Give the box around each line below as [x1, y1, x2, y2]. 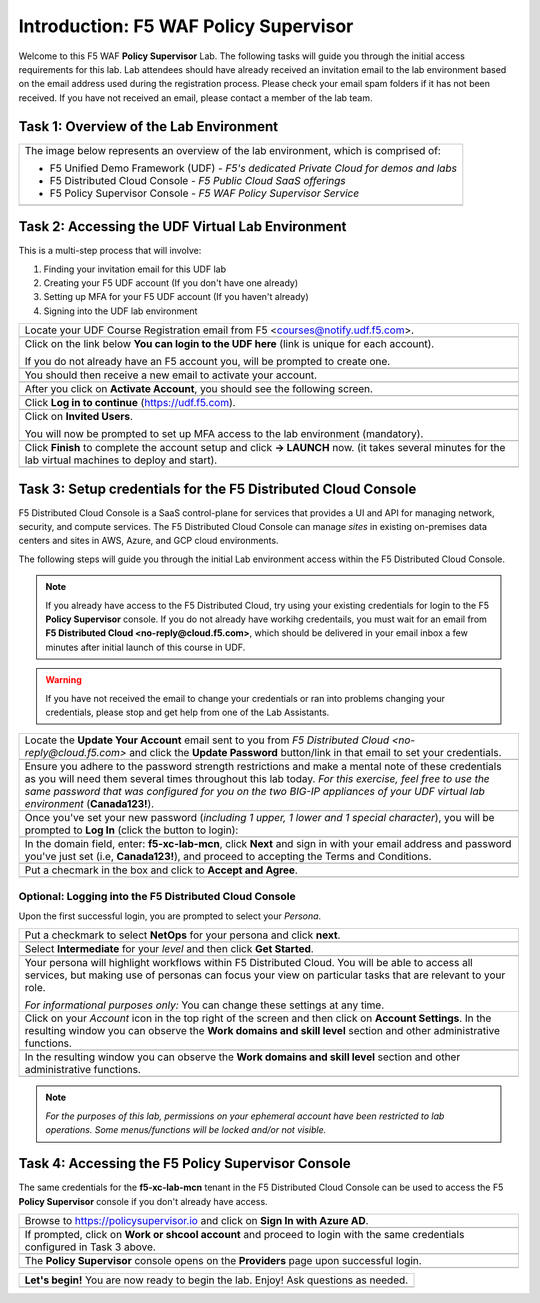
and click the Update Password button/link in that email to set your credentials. [128, 746, 502, 760]
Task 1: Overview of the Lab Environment [18, 118, 279, 135]
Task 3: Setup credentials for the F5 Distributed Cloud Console [18, 480, 417, 497]
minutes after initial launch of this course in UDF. [45, 641, 246, 653]
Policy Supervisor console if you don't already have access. [18, 1195, 269, 1207]
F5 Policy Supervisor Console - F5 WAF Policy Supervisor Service [49, 186, 360, 200]
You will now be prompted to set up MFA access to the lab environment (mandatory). [24, 427, 424, 441]
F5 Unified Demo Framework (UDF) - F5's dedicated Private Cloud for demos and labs [49, 161, 457, 175]
